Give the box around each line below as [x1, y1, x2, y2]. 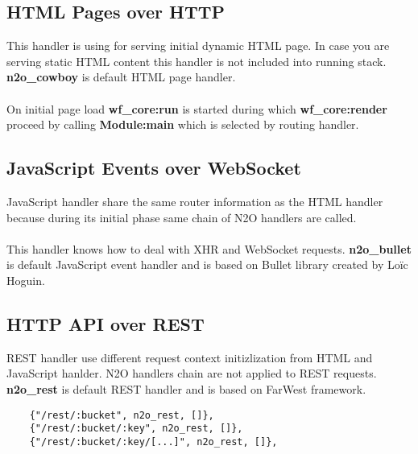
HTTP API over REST [6, 311, 205, 336]
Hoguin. [6, 271, 45, 288]
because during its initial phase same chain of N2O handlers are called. [6, 208, 357, 225]
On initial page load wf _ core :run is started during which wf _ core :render [6, 100, 387, 117]
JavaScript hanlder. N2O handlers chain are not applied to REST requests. [6, 365, 377, 382]
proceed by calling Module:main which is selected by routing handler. [6, 116, 359, 133]
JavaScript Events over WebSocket [6, 155, 301, 180]
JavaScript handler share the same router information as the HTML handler [6, 192, 383, 209]
